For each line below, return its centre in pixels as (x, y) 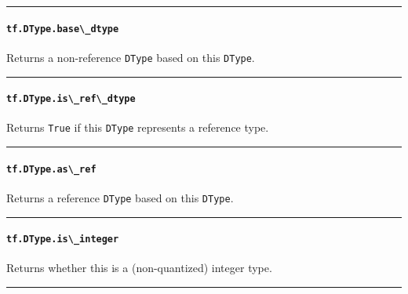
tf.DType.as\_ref (51, 169)
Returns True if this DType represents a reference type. (138, 127)
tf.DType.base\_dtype (63, 29)
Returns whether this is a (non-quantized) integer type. (139, 268)
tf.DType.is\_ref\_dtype (71, 99)
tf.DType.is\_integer (63, 240)
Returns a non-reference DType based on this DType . (131, 57)
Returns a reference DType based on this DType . (120, 197)
